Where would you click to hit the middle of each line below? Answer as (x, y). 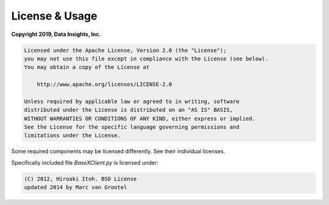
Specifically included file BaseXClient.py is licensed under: (85, 162)
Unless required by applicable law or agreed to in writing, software (132, 101)
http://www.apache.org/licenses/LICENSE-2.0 (104, 85)
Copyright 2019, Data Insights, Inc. (56, 34)
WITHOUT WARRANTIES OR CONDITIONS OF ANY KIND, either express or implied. (140, 118)
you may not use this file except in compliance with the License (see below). (146, 59)
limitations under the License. (73, 135)
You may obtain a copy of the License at (87, 67)
